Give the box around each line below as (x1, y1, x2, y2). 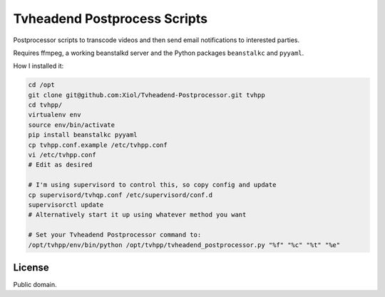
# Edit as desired (28, 161, 93, 169)
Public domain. (13, 281, 57, 289)
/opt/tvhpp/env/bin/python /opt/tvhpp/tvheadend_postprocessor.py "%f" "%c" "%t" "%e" (28, 241, 341, 249)
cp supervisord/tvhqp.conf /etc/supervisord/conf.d (28, 191, 213, 199)
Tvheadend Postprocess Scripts (13, 11, 208, 26)
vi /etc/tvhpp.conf (28, 151, 96, 159)
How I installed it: (13, 61, 64, 71)
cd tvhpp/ (28, 101, 63, 109)
